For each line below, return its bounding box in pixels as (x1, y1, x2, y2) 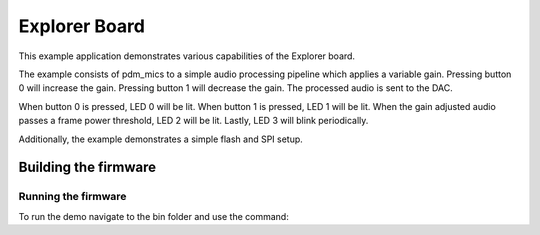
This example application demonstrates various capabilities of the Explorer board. (18, 50, 355, 62)
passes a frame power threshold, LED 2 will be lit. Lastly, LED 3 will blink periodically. (18, 115, 369, 127)
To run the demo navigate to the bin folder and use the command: (18, 210, 289, 222)
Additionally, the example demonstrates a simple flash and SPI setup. (18, 133, 304, 145)
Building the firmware (18, 159, 157, 176)
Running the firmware (18, 190, 127, 204)
